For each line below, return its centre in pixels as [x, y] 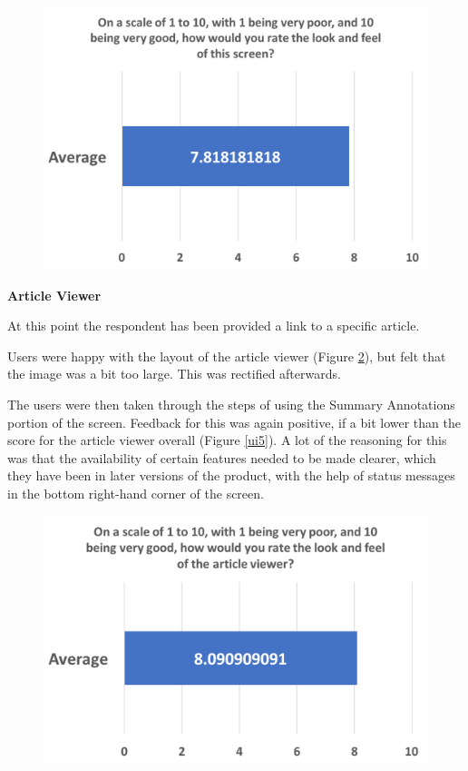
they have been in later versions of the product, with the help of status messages [231, 475]
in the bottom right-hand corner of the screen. [136, 493]
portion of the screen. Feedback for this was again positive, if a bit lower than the [234, 422]
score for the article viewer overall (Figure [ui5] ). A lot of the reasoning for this [227, 440]
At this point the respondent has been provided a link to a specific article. [214, 326]
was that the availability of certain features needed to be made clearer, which [222, 457]
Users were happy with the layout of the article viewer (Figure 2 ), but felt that [227, 356]
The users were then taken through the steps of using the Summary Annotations [231, 404]
